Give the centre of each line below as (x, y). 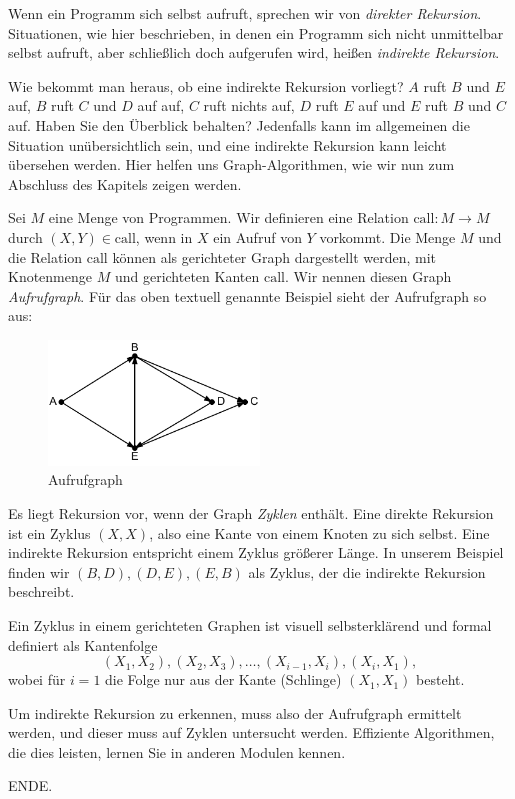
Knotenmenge (50, 276)
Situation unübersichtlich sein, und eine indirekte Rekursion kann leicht (227, 144)
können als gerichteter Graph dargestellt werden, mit (274, 256)
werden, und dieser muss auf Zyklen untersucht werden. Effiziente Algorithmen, (251, 732)
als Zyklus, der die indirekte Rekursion (367, 571)
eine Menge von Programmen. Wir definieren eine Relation (228, 217)
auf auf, (161, 105)
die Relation (45, 256)
